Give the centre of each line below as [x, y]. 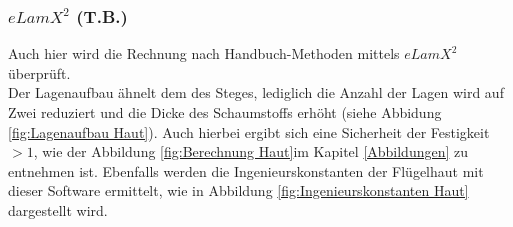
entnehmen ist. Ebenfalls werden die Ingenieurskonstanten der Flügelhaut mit [246, 170]
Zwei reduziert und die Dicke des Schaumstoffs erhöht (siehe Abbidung [225, 112]
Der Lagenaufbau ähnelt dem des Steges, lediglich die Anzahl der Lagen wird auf [256, 92]
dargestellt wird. [58, 209]
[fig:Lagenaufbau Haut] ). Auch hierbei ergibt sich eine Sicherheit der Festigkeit [249, 131]
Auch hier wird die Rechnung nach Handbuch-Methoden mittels [204, 53]
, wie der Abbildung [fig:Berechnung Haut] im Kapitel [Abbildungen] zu [251, 151]
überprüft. [39, 72]
